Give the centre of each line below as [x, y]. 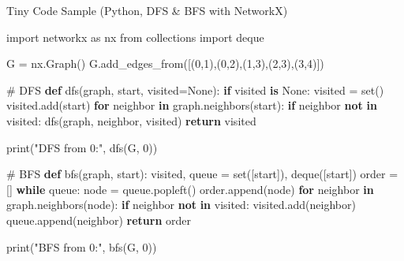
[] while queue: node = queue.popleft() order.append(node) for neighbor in [190, 189]
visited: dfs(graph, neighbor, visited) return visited [131, 120]
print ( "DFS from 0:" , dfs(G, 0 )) [82, 147]
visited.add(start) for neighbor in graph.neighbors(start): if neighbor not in [192, 105]
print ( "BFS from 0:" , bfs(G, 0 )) [82, 246]
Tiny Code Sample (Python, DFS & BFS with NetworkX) [147, 10]
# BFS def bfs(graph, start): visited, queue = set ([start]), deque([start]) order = [202, 174]
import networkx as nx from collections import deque [135, 37]
